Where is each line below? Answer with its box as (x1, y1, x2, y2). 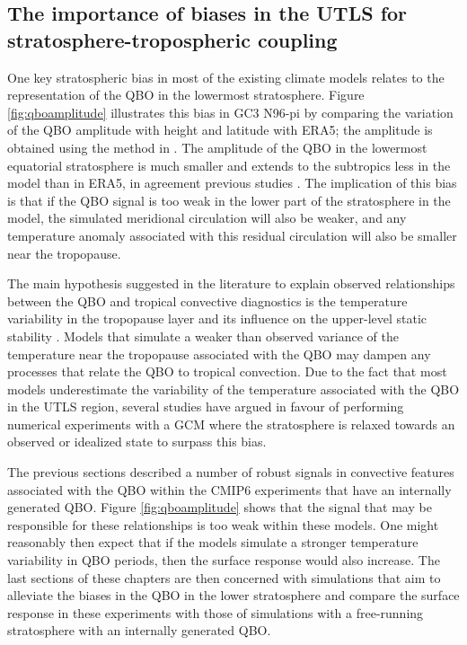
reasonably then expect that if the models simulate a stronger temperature (7, 533, 419, 552)
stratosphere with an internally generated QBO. (7, 621, 271, 640)
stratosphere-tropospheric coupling (7, 25, 338, 53)
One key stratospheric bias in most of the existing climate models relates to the (7, 67, 445, 86)
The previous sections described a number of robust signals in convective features (7, 463, 454, 482)
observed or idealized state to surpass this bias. (7, 432, 267, 451)
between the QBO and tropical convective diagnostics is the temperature (7, 291, 408, 310)
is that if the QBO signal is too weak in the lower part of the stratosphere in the (7, 190, 451, 209)
